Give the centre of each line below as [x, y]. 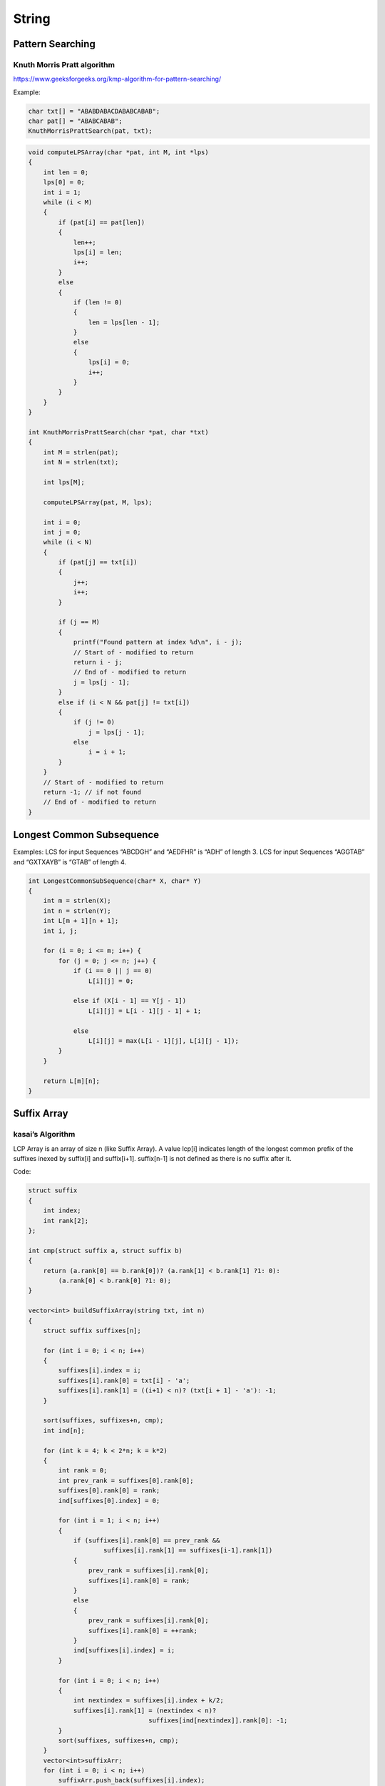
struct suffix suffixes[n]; [92, 1330]
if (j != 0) [94, 722]
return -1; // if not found [92, 792]
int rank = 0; [83, 1471]
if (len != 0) [98, 302]
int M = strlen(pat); [81, 452]
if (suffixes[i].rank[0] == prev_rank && [147, 1541]
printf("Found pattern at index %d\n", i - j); [158, 642]
